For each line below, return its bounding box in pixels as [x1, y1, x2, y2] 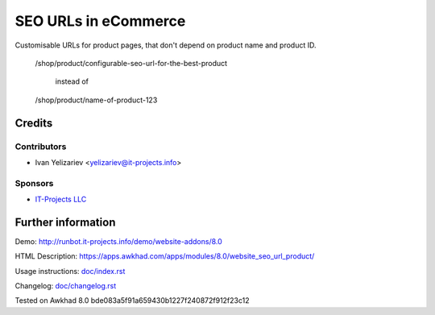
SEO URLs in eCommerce [14, 12, 186, 30]
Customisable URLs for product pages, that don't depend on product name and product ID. [14, 40, 317, 50]
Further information [14, 215, 116, 229]
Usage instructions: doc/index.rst [14, 266, 126, 276]
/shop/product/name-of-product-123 [35, 95, 158, 105]
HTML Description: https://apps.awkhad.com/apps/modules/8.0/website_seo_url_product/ [14, 251, 315, 261]
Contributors [14, 141, 67, 152]
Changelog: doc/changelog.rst [14, 281, 117, 291]
